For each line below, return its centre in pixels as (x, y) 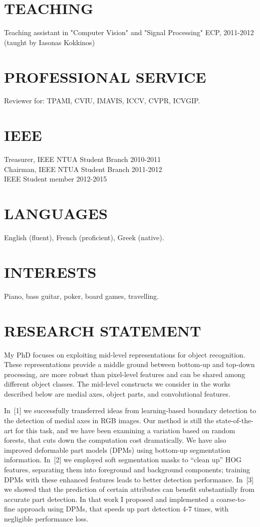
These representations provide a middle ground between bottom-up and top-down (129, 364)
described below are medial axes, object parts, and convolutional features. (117, 393)
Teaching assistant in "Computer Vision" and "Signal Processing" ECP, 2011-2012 (129, 32)
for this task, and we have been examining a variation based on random (125, 430)
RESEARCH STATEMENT (103, 330)
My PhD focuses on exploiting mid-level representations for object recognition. (125, 354)
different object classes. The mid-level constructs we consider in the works (117, 384)
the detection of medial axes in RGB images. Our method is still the (109, 420)
